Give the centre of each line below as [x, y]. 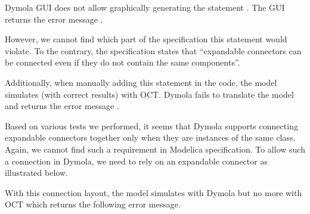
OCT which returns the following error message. [93, 204]
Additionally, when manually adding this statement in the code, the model [141, 82]
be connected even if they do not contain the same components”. [123, 62]
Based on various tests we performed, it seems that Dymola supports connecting [151, 125]
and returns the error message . [62, 106]
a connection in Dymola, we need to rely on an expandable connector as [136, 161]
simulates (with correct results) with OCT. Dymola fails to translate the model [149, 94]
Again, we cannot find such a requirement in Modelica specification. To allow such [155, 149]
